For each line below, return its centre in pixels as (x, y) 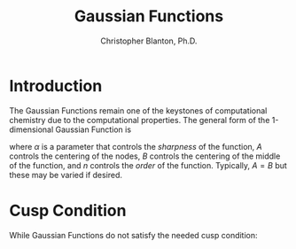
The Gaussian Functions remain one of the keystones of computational (138, 110)
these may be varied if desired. (66, 175)
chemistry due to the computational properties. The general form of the (140, 120)
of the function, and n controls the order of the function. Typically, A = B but (148, 165)
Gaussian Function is (93, 129)
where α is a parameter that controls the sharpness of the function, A (136, 146)
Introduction (56, 86)
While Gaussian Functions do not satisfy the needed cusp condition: (134, 235)
